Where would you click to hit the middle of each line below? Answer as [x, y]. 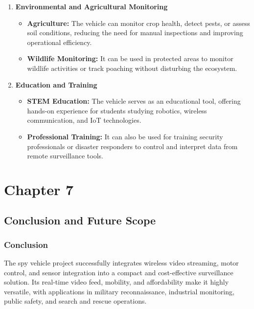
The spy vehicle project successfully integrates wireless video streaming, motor [121, 263]
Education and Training [56, 84]
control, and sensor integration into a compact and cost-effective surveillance [119, 272]
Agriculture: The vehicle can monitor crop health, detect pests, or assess [139, 23]
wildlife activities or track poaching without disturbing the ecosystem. [132, 68]
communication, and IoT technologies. [84, 120]
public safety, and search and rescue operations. [75, 301]
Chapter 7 [39, 189]
